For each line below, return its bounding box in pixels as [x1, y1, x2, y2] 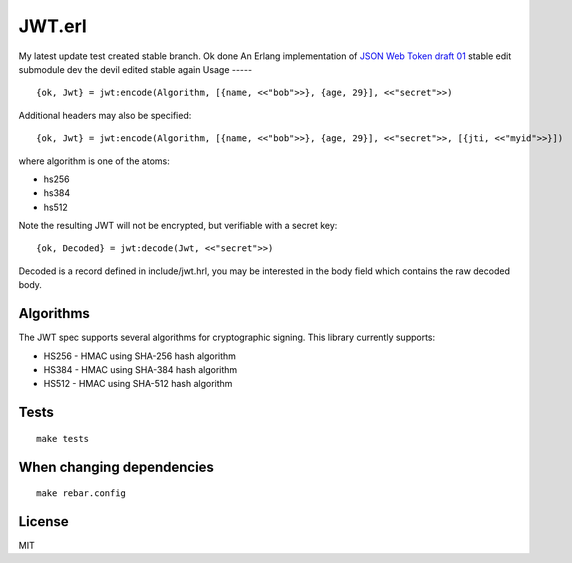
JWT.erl [18, 15, 87, 37]
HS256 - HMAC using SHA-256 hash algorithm [43, 350, 237, 362]
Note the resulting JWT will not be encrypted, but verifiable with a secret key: [18, 220, 338, 232]
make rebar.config [36, 488, 127, 499]
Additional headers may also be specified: [18, 109, 192, 121]
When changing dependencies [18, 458, 215, 475]
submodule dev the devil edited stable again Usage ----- [18, 63, 253, 75]
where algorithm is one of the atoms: [18, 155, 170, 167]
